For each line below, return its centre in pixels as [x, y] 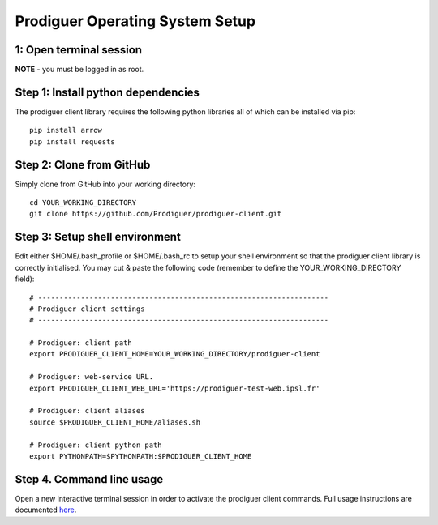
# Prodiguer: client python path [96, 445]
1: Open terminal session [78, 50]
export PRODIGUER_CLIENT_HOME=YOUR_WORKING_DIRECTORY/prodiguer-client [175, 354]
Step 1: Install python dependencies [107, 92]
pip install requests [72, 141]
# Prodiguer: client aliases [87, 411]
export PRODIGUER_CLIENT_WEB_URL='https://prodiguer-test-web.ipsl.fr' [175, 388]
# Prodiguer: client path [81, 343]
